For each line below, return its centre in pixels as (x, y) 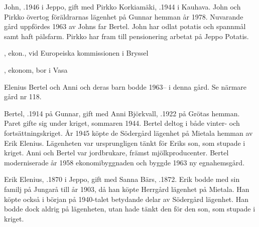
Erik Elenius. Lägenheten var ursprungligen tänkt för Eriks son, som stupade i (125, 143)
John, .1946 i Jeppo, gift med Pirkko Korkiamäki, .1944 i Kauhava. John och (122, 7)
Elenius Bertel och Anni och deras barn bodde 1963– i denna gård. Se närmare (125, 86)
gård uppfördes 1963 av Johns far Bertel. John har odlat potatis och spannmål (125, 26)
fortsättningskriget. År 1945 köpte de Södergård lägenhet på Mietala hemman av (128, 133)
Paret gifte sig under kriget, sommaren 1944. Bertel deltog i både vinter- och (122, 123)
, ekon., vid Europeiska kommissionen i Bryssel (76, 53)
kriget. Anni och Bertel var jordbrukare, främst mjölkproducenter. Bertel (116, 153)
